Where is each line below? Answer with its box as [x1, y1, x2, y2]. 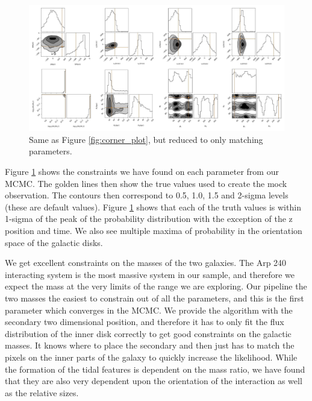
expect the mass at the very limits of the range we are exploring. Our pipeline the [5, 280, 307, 292]
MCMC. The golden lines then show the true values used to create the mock [5, 177, 287, 189]
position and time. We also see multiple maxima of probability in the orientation [5, 224, 302, 237]
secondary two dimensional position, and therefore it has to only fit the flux [5, 315, 284, 328]
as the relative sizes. [5, 386, 79, 399]
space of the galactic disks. [5, 236, 103, 248]
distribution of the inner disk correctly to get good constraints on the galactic [5, 327, 292, 339]
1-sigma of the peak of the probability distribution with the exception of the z [5, 212, 293, 225]
